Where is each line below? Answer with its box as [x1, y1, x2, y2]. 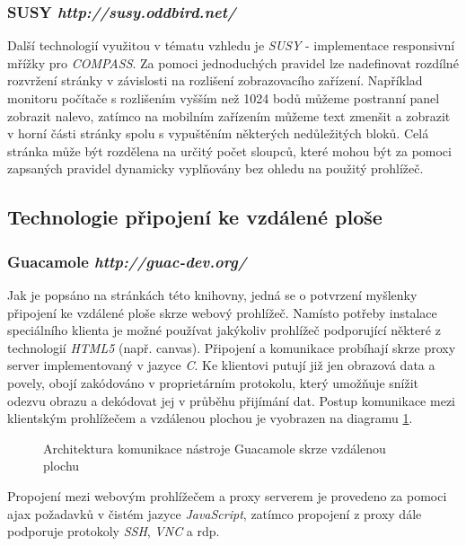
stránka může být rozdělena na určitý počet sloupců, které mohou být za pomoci [7, 141, 452, 160]
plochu [43, 456, 80, 475]
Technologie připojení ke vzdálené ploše [7, 203, 382, 231]
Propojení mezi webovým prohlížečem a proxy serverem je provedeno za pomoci [7, 486, 447, 505]
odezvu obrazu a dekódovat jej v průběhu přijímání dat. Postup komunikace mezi [7, 391, 455, 409]
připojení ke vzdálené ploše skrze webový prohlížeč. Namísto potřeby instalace [7, 303, 437, 321]
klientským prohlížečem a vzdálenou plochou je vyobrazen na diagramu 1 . [7, 409, 413, 427]
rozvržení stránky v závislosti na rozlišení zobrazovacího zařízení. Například [7, 71, 423, 90]
